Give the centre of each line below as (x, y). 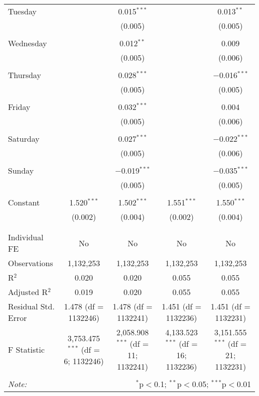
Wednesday (28, 43)
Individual (26, 237)
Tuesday (22, 11)
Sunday (21, 170)
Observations (31, 263)
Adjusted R (28, 292)
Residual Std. (31, 306)
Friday (19, 107)
